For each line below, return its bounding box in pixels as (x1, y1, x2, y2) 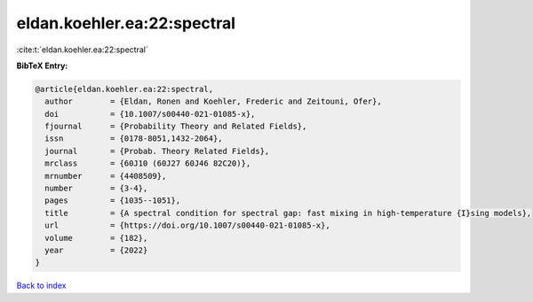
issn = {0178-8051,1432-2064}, (44, 134, 223, 143)
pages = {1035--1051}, (44, 196, 181, 205)
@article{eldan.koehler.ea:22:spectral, (35, 84, 213, 94)
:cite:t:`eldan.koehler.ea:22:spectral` (16, 44, 148, 55)
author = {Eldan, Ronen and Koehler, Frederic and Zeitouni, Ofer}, (44, 97, 382, 106)
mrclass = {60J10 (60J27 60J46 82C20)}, (44, 159, 251, 168)
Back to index (16, 280, 67, 291)
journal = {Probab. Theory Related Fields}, (44, 146, 270, 156)
